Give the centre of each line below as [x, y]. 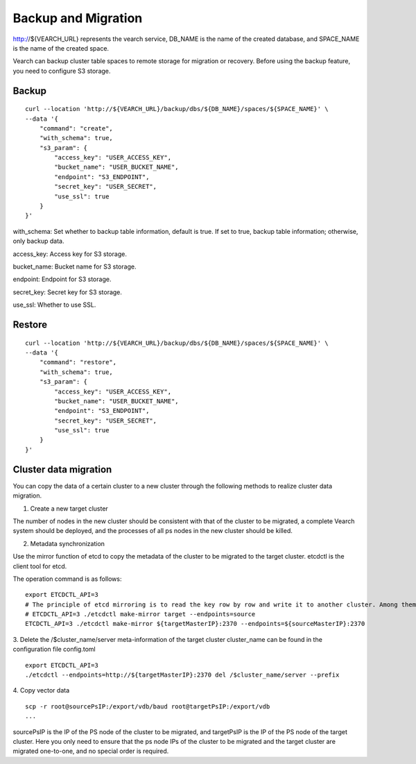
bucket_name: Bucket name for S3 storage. [75, 266]
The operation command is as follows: [67, 579]
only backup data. [38, 241]
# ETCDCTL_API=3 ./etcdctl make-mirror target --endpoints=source [140, 614]
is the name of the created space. [61, 48]
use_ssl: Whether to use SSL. [54, 305]
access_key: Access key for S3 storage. [70, 254]
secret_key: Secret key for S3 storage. [68, 292]
